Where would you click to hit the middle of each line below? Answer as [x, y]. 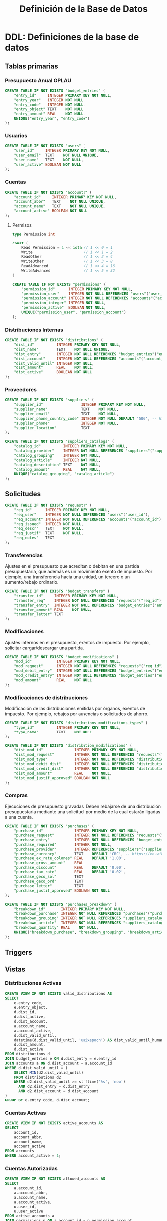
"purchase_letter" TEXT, [50, 886]
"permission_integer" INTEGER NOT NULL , [64, 303]
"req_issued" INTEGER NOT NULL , [49, 524]
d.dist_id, [25, 1012]
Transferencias [24, 555]
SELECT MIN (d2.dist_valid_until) [49, 1072]
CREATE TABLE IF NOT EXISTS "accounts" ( [49, 192]
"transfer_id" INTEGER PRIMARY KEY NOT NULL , [67, 596]
